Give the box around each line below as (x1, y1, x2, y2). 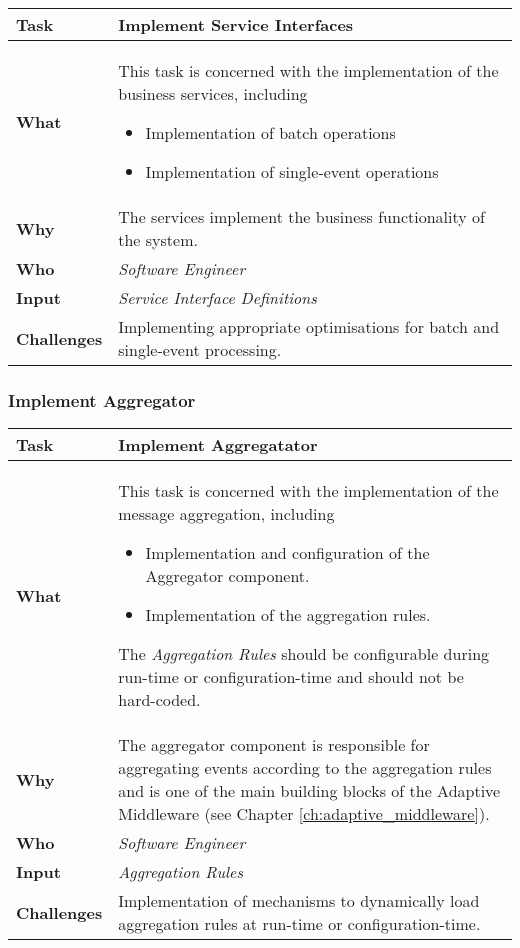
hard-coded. (118, 688, 201, 712)
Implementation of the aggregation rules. (145, 603, 431, 627)
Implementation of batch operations (145, 121, 396, 144)
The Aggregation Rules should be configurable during (118, 642, 490, 666)
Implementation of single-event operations (145, 160, 439, 183)
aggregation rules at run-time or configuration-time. (118, 912, 481, 936)
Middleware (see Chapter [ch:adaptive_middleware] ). (118, 802, 490, 826)
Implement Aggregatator (118, 433, 318, 457)
